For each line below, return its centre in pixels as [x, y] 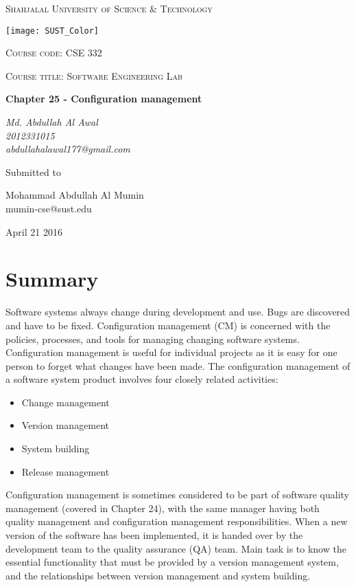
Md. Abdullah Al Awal [52, 122]
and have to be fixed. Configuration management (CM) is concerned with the [168, 325]
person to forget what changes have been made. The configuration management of [178, 365]
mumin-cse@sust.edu [49, 208]
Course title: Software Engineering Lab [94, 75]
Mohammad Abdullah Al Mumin [75, 195]
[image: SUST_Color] [52, 31]
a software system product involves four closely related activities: [142, 379]
